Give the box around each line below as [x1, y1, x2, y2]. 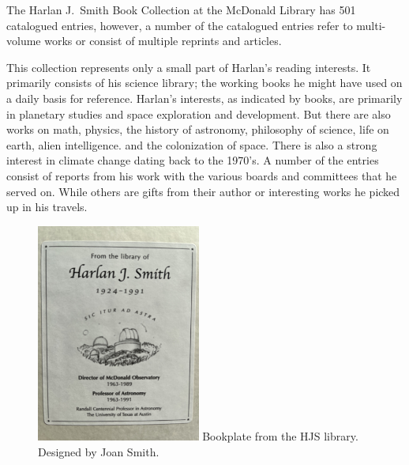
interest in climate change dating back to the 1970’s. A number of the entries [6, 152, 379, 168]
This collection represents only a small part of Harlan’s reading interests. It [6, 59, 371, 75]
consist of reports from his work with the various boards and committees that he [6, 167, 397, 183]
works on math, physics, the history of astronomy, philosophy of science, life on [6, 121, 389, 138]
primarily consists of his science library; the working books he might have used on [6, 74, 403, 91]
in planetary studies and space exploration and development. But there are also [6, 105, 391, 122]
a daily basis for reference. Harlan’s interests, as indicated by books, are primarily [6, 89, 403, 106]
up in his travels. [6, 198, 88, 215]
